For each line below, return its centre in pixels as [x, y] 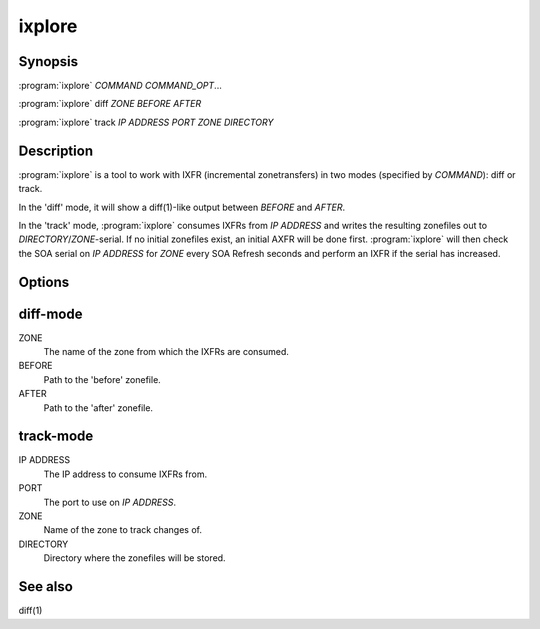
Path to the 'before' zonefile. [102, 379]
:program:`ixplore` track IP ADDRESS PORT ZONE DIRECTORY [146, 122]
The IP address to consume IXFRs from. [125, 474]
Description [56, 150]
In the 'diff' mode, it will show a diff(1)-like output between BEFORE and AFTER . [181, 207]
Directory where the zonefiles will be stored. [134, 558]
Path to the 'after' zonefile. [98, 407]
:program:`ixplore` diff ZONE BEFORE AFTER [110, 104]
